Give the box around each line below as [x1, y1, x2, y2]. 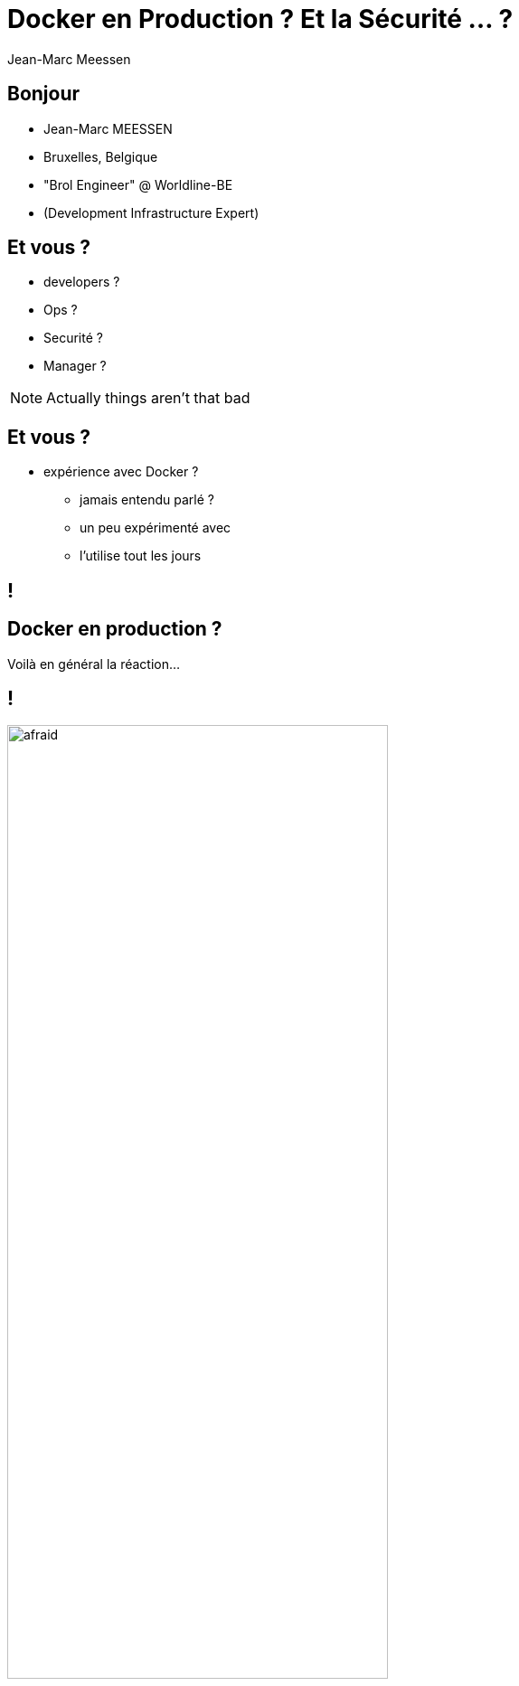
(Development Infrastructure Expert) [43, 204, 259, 221]
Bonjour [7, 82, 80, 106]
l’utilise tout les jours [80, 548, 202, 564]
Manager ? [43, 358, 107, 374]
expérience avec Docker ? [43, 464, 199, 480]
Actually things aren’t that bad [46, 389, 250, 408]
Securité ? [43, 330, 103, 346]
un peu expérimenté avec [80, 520, 231, 536]
